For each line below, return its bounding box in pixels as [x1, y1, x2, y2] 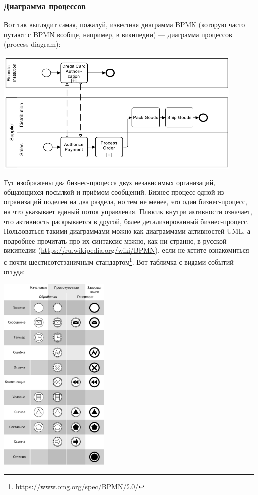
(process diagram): [4, 39, 61, 49]
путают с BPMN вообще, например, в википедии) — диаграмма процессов [4, 29, 232, 39]
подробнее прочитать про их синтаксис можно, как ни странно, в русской [4, 235, 227, 246]
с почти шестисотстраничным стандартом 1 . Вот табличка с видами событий [4, 255, 234, 267]
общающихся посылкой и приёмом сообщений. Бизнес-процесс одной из [4, 186, 224, 197]
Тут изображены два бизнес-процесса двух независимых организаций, [4, 177, 216, 187]
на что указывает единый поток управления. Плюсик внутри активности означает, [4, 206, 252, 216]
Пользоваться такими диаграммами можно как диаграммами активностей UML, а [4, 226, 250, 236]
